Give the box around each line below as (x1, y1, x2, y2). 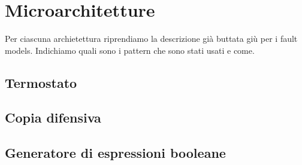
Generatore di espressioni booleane (5, 143, 226, 162)
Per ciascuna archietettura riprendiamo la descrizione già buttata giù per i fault (5, 32, 298, 45)
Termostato (5, 73, 77, 91)
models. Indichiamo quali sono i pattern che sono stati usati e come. (5, 44, 255, 56)
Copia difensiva (5, 108, 101, 127)
